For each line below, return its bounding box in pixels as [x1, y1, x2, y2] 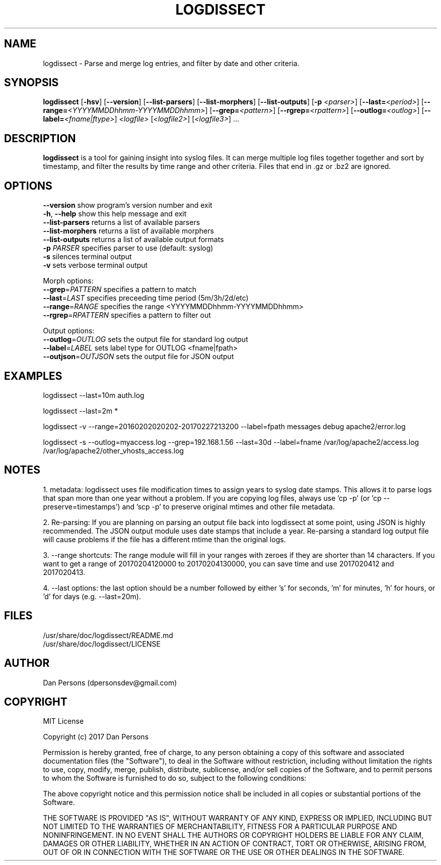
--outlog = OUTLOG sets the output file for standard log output [43, 335, 248, 344]
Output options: [43, 326, 95, 335]
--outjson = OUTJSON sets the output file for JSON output [43, 352, 234, 361]
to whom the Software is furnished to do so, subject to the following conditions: [43, 774, 307, 783]
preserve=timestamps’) [43, 502, 120, 511]
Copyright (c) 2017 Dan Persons [43, 732, 149, 741]
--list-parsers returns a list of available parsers [43, 218, 200, 227]
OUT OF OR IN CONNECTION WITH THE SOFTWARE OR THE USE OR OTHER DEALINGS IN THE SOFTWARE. [43, 848, 405, 857]
